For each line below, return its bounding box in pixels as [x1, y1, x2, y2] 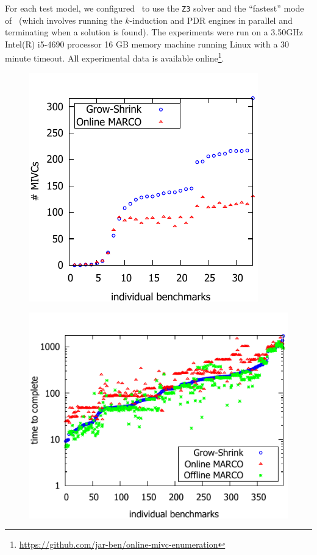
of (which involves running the [5, 13, 123, 26]
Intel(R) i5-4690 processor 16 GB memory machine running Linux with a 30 [5, 37, 290, 50]
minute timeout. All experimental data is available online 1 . [5, 50, 224, 65]
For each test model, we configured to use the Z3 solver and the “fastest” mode [5, 2, 304, 14]
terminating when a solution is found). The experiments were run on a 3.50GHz [5, 26, 303, 38]
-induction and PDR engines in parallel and [129, 13, 293, 26]
